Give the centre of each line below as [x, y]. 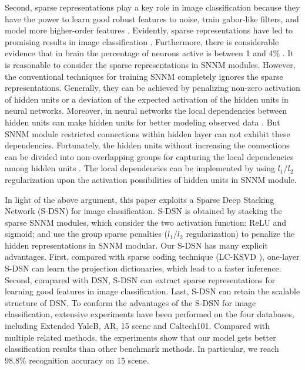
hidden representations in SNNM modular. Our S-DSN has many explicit [136, 245]
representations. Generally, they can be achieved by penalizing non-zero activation [152, 88]
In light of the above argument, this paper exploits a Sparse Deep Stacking [140, 199]
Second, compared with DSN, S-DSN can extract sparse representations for [140, 279]
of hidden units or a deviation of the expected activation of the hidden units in [147, 99]
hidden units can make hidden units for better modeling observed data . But [143, 122]
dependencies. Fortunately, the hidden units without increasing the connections [147, 145]
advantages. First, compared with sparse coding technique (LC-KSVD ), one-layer [152, 257]
